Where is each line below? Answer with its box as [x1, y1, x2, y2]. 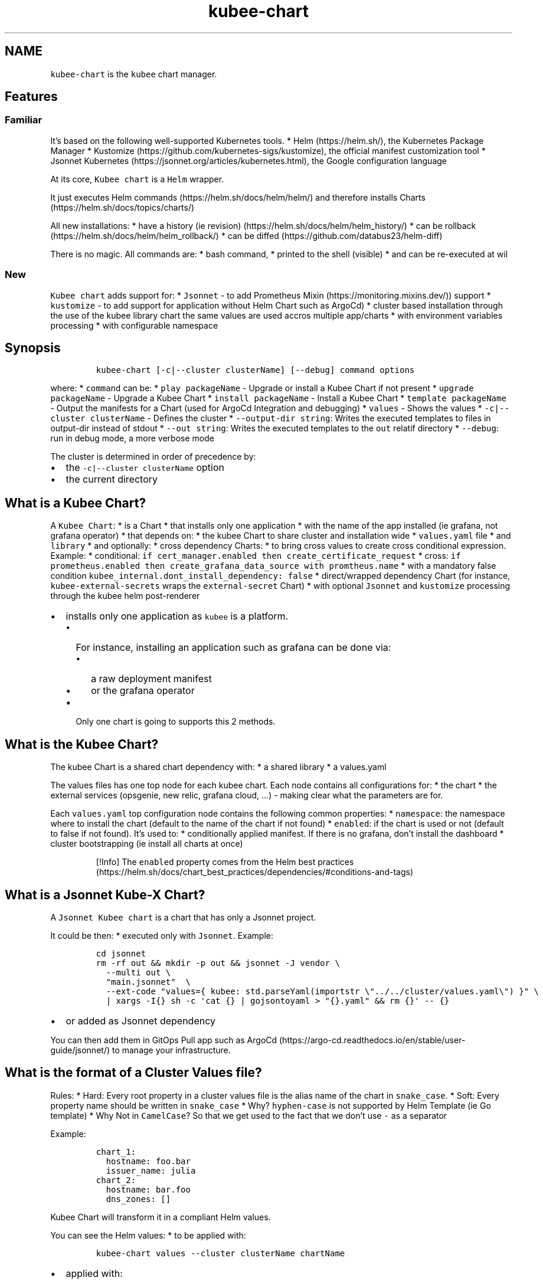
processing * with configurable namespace [50, 320, 218, 330]
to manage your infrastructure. [112, 1044, 231, 1055]
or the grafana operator [91, 684, 195, 697]
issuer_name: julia [106, 1165, 196, 1175]
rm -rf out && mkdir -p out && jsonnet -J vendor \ [96, 958, 340, 968]
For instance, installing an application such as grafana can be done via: [76, 641, 391, 654]
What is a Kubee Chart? [5, 495, 146, 510]
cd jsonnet [96, 948, 146, 958]
